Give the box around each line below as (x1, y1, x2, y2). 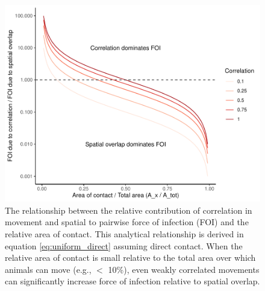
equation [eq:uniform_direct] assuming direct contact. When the (5, 239, 243, 252)
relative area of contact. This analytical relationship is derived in (5, 227, 244, 240)
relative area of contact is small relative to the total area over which (5, 251, 256, 264)
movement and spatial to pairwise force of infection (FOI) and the (5, 216, 249, 228)
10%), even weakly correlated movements (108, 263, 260, 275)
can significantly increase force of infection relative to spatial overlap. (5, 275, 260, 287)
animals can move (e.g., (5, 263, 92, 275)
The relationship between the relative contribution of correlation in (5, 203, 252, 216)
